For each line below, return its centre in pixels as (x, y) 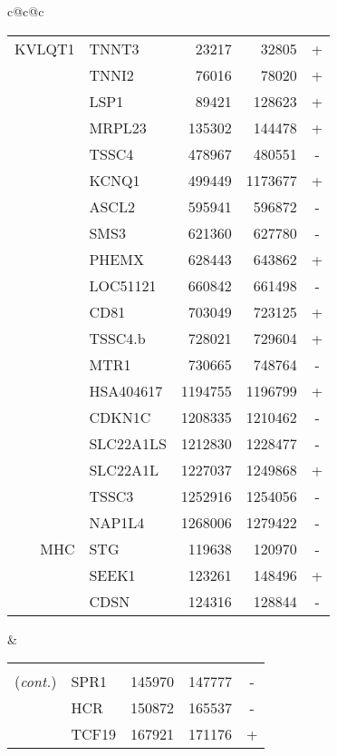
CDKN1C (120, 417)
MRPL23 (118, 127)
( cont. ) (36, 682)
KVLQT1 (45, 48)
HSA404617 (126, 390)
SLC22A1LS (128, 443)
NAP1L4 (117, 522)
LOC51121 (123, 285)
